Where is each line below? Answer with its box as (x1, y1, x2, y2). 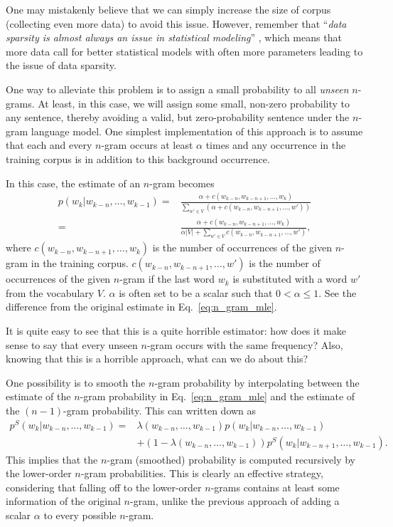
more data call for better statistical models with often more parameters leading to (6, 43, 363, 58)
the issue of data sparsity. (6, 58, 117, 73)
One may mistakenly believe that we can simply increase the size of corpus (6, 2, 331, 16)
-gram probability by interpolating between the (154, 375, 360, 390)
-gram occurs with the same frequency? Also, (146, 337, 343, 352)
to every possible (43, 508, 117, 523)
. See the (318, 285, 357, 300)
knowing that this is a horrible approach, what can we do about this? (6, 351, 308, 366)
